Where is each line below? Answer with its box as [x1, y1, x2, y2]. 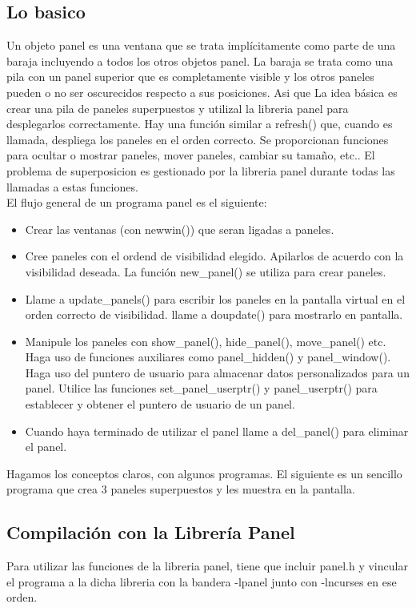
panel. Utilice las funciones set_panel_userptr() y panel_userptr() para [25, 380, 378, 397]
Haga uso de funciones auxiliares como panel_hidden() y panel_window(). [25, 348, 391, 365]
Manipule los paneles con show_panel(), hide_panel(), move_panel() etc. [25, 332, 386, 349]
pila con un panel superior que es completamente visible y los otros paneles [6, 68, 374, 85]
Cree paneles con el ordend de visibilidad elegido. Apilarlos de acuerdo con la [25, 248, 404, 264]
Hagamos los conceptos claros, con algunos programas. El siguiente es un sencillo [6, 465, 402, 481]
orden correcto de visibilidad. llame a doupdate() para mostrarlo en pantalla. [25, 306, 403, 323]
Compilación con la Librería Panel [6, 520, 295, 545]
